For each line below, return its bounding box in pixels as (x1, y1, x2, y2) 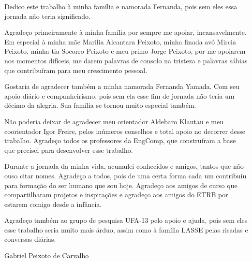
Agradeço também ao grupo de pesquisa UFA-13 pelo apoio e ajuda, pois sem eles (4, 215, 248, 225)
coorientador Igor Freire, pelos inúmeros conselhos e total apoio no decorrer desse (4, 126, 245, 136)
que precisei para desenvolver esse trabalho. (4, 145, 133, 155)
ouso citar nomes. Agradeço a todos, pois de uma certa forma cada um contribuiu (4, 170, 247, 180)
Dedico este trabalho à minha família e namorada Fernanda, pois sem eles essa (4, 1, 237, 11)
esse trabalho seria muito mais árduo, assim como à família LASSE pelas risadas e (4, 224, 248, 234)
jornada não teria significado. (4, 11, 90, 21)
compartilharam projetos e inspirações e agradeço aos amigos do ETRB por (4, 189, 228, 200)
